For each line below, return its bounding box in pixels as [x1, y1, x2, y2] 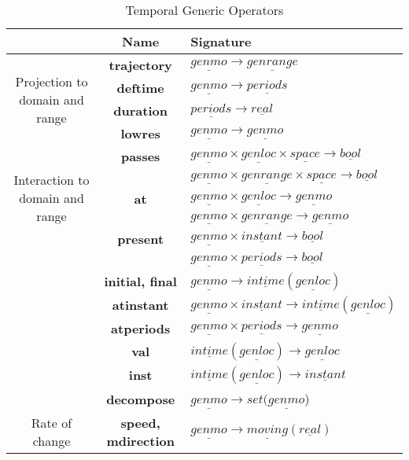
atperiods [111, 318, 171, 337]
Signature [190, 32, 252, 50]
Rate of [31, 414, 72, 432]
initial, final [104, 272, 177, 291]
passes [120, 147, 160, 165]
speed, [120, 414, 160, 432]
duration [113, 101, 168, 120]
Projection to [15, 72, 88, 90]
